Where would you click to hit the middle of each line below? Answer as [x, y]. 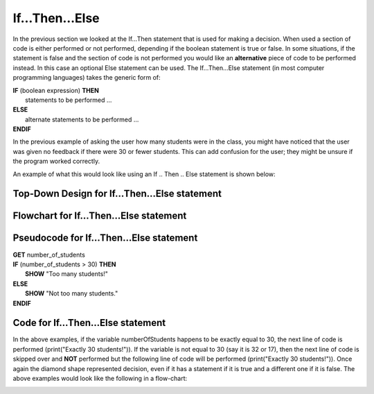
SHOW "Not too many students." [72, 293]
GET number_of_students [49, 255]
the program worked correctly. [56, 161]
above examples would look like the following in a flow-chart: [100, 378]
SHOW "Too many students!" [67, 274]
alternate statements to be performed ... [82, 119]
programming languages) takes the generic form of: [87, 78]
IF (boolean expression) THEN [56, 90]
